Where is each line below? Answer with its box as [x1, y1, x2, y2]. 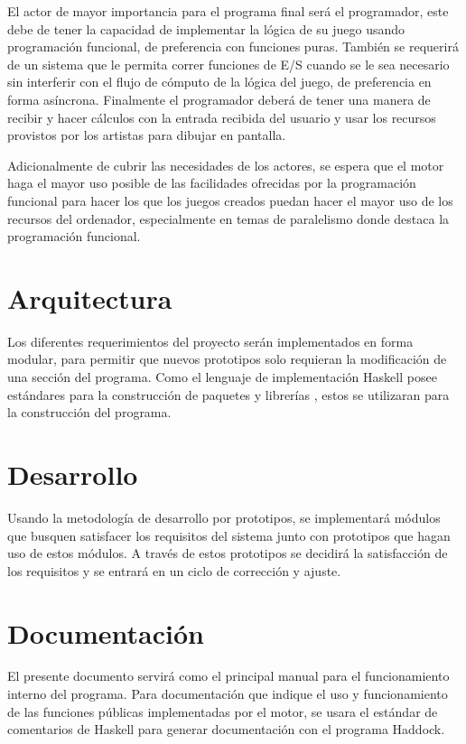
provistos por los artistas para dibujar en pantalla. [7, 126, 286, 144]
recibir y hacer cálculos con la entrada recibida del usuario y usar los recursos [7, 107, 436, 126]
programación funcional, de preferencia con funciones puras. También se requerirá [7, 37, 459, 56]
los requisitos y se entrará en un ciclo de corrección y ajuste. [7, 561, 341, 580]
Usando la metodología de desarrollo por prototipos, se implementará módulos [7, 507, 441, 526]
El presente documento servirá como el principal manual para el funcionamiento [7, 666, 450, 685]
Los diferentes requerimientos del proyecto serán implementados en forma [7, 331, 414, 350]
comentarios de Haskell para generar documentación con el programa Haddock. [7, 720, 445, 739]
